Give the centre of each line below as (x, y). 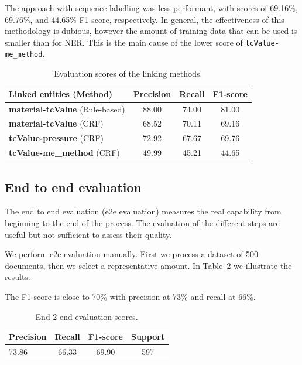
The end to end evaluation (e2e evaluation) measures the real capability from (143, 211)
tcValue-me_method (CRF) (64, 153)
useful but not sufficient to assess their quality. (88, 234)
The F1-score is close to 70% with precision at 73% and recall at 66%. (130, 296)
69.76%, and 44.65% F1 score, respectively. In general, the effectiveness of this (145, 19)
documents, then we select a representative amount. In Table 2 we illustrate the (148, 265)
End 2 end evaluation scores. (87, 316)
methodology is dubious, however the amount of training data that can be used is (151, 31)
